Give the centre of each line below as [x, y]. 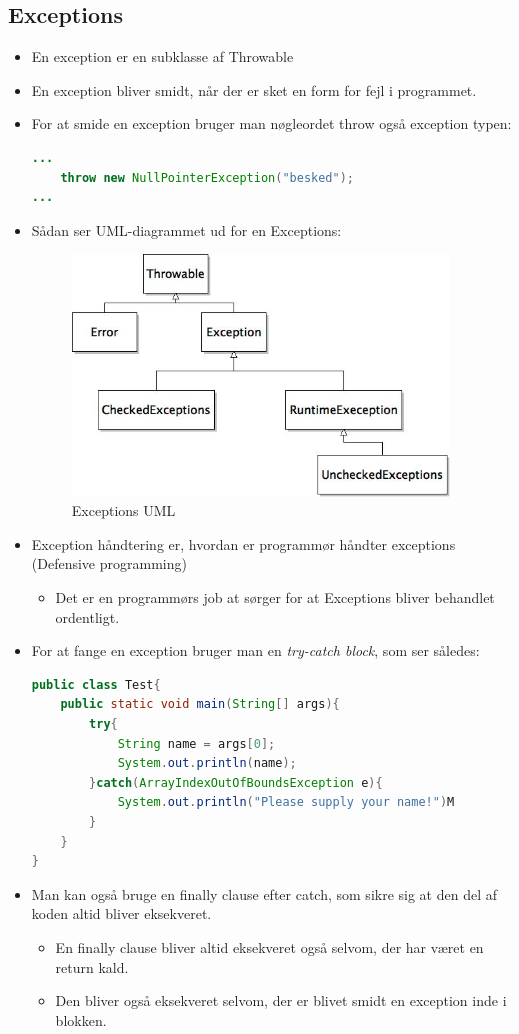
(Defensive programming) [109, 563]
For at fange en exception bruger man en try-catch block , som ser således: [255, 650]
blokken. [81, 1019]
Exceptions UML [123, 510]
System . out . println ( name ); [207, 763]
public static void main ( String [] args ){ [200, 704]
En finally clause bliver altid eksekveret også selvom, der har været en [269, 946]
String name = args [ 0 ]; [196, 743]
